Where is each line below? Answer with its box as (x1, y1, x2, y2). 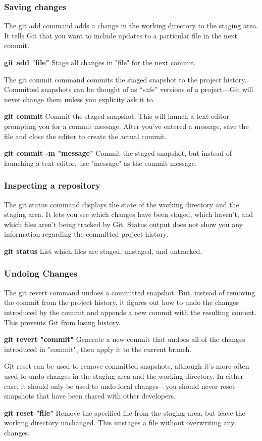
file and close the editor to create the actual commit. (4, 130, 167, 141)
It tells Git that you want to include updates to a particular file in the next (4, 30, 237, 40)
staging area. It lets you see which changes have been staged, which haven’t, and (4, 209, 253, 219)
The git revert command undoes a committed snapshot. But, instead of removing (4, 287, 255, 297)
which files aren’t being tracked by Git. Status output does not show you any (4, 218, 243, 229)
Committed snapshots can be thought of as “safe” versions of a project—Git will (4, 84, 253, 95)
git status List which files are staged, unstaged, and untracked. (4, 245, 202, 256)
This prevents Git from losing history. (4, 317, 121, 327)
